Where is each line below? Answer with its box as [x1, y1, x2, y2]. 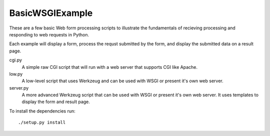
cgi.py [9, 57, 22, 63]
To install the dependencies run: [9, 108, 75, 114]
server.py [9, 85, 29, 91]
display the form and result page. [21, 99, 90, 105]
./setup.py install [18, 120, 66, 126]
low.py [9, 71, 23, 77]
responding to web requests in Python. [9, 31, 89, 37]
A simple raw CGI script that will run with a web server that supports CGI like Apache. [21, 64, 197, 70]
